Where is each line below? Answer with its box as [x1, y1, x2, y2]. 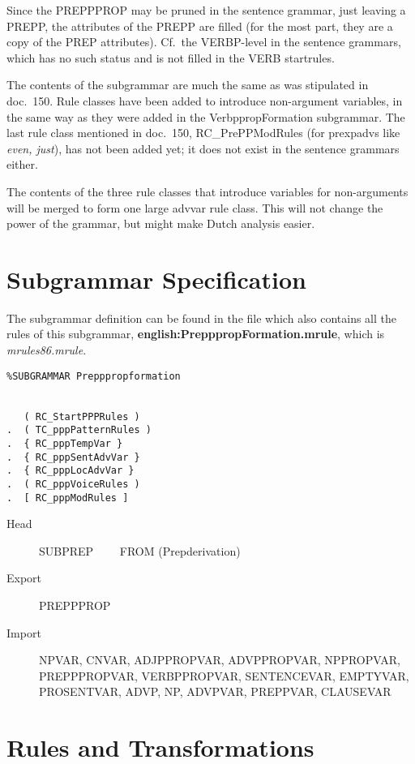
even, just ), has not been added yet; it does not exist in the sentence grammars [6, 139, 400, 157]
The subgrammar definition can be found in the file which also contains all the [6, 309, 396, 326]
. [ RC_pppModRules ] [6, 491, 129, 504]
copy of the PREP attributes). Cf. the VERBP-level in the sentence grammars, [6, 33, 401, 50]
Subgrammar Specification [6, 262, 306, 295]
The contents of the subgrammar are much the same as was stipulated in [6, 76, 369, 93]
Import [6, 624, 41, 641]
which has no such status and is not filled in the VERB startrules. [6, 49, 335, 66]
